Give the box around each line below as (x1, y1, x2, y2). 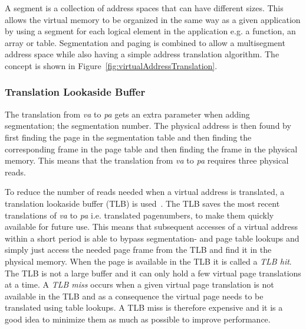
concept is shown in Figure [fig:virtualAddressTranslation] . (5, 59, 218, 71)
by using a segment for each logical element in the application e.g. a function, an (5, 25, 296, 37)
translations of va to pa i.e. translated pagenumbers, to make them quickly (5, 209, 274, 221)
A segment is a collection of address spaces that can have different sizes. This (5, 2, 284, 14)
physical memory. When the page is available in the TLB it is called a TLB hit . (5, 255, 292, 267)
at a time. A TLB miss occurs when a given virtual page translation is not (5, 278, 274, 291)
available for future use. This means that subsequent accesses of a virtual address (5, 220, 298, 233)
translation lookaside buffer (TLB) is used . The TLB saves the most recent (5, 197, 280, 209)
